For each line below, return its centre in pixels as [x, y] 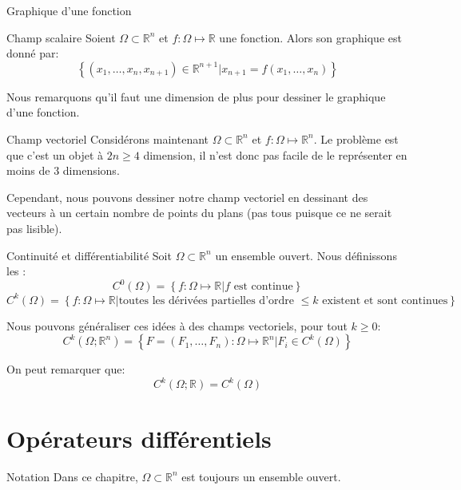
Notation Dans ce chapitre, [72, 476]
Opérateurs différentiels [139, 438]
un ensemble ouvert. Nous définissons [306, 255]
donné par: [33, 53]
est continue [263, 287]
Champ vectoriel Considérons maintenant [108, 138]
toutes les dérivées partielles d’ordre [207, 300]
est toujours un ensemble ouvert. [261, 476]
